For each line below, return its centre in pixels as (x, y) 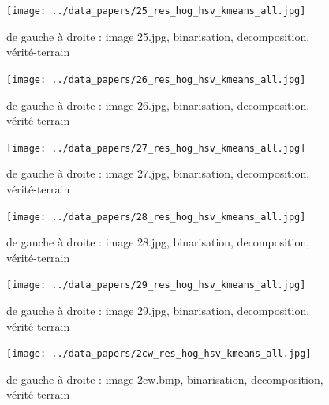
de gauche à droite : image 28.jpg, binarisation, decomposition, (158, 242)
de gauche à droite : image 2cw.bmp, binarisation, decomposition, (165, 379)
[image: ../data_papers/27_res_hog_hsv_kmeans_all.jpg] (156, 148)
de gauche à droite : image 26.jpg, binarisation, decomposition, (158, 105)
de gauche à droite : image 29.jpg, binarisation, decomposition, (158, 311)
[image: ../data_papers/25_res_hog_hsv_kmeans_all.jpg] (156, 11)
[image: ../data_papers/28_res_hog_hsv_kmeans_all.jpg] (156, 217)
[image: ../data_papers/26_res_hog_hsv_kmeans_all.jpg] (156, 79)
